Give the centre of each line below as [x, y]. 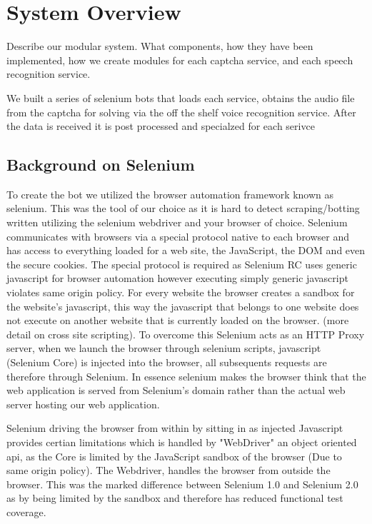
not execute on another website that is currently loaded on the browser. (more [178, 320]
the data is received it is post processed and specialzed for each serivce [161, 126]
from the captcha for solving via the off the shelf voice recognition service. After [181, 112]
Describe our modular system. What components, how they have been [160, 46]
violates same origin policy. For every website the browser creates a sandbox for [181, 292]
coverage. [26, 512]
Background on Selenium [101, 165]
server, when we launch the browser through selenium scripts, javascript [164, 348]
